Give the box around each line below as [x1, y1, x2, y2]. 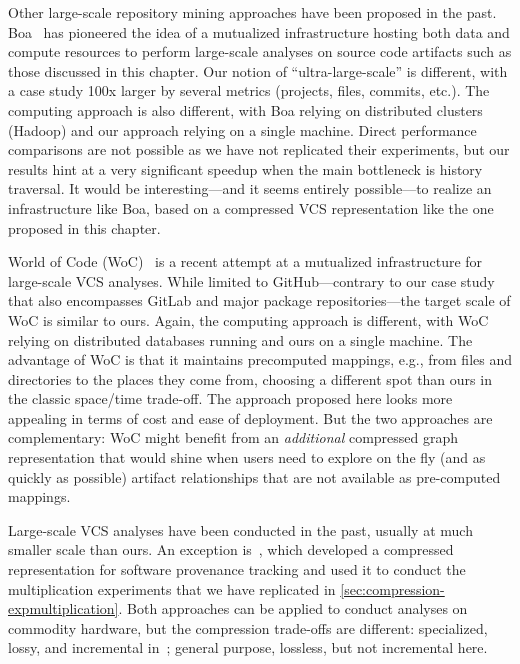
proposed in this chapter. [8, 217, 161, 238]
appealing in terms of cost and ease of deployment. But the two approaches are [8, 407, 493, 428]
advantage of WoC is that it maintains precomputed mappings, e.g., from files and [8, 349, 513, 370]
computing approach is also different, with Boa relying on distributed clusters [8, 99, 483, 120]
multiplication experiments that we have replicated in [8, 578, 336, 599]
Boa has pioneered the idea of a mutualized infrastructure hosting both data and [8, 21, 510, 42]
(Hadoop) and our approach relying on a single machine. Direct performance [8, 119, 477, 140]
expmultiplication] [8, 598, 119, 619]
